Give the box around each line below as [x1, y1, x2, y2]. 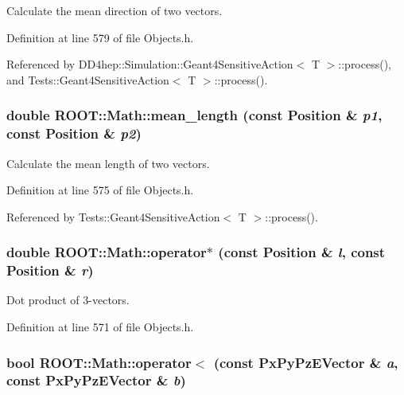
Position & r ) [6, 260, 94, 280]
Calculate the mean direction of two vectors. [6, 2, 223, 18]
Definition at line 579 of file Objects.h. [6, 29, 194, 45]
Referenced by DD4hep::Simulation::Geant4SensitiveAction [6, 56, 293, 72]
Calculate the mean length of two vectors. [6, 154, 210, 171]
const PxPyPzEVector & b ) [6, 370, 186, 390]
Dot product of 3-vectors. [6, 291, 130, 308]
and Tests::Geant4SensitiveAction [6, 71, 169, 88]
